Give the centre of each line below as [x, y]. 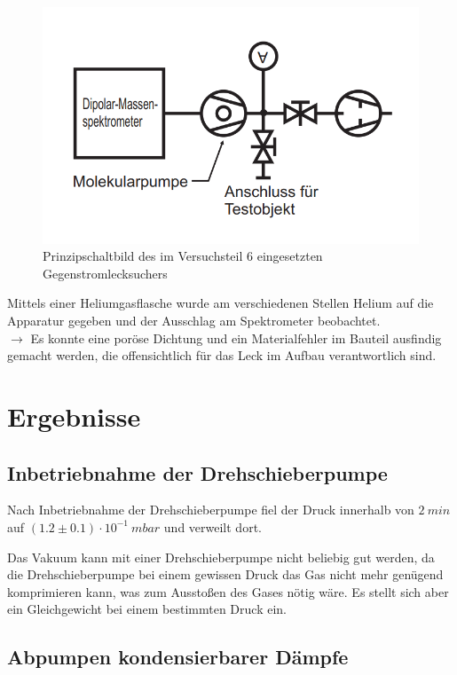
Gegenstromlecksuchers [105, 273]
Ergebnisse [74, 416]
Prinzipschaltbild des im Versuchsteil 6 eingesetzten [183, 256]
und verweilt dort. [213, 526]
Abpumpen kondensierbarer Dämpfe [178, 657]
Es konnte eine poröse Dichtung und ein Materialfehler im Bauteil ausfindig [236, 337]
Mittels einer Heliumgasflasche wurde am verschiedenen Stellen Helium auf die [221, 303]
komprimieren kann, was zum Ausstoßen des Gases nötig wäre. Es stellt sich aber [228, 591]
